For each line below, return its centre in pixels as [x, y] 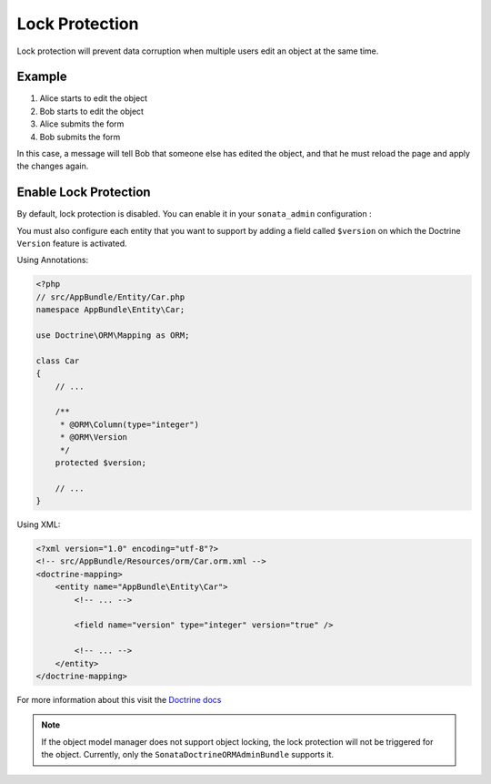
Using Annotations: [53, 260]
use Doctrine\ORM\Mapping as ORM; [113, 336]
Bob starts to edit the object [92, 111]
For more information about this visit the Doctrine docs [119, 699]
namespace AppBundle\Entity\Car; [110, 310]
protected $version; [101, 463]
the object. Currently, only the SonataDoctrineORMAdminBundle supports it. [188, 755]
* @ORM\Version [93, 438]
